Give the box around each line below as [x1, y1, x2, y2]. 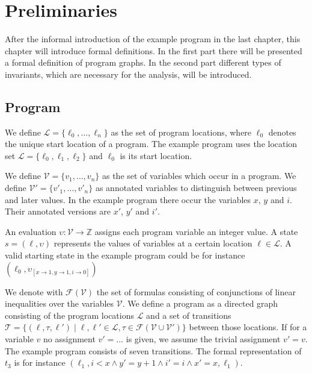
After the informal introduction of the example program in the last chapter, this [5, 33, 301, 45]
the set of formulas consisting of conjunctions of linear [96, 285, 296, 298]
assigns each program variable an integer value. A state [94, 225, 298, 237]
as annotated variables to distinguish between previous [95, 181, 297, 194]
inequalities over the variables [5, 297, 114, 310]
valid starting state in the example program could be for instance [5, 249, 245, 262]
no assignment [43, 333, 96, 345]
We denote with [5, 285, 63, 298]
